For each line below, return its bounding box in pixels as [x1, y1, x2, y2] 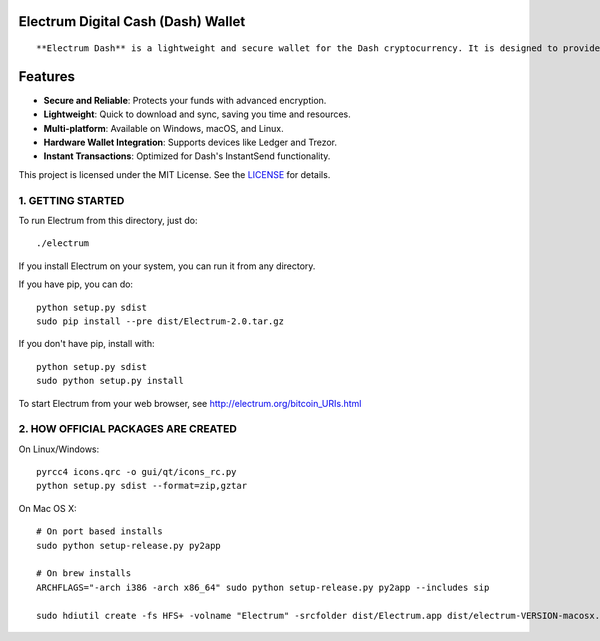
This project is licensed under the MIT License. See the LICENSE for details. [18, 168, 331, 180]
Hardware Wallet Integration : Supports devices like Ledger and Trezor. [43, 136, 338, 149]
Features [18, 68, 75, 85]
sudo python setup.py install [36, 375, 185, 387]
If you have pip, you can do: [18, 278, 134, 290]
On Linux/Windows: [18, 443, 100, 455]
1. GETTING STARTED [18, 193, 125, 207]
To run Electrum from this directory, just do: [18, 215, 199, 227]
